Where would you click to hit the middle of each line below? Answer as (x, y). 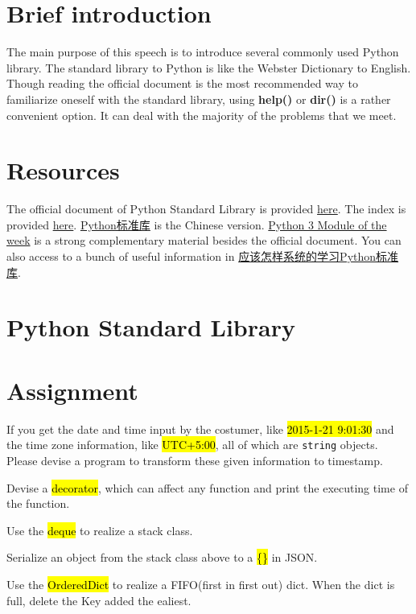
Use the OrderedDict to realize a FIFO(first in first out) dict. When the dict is (201, 584)
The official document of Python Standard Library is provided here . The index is (206, 209)
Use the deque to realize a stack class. (100, 530)
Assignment (72, 390)
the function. (38, 503)
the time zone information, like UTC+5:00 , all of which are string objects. (192, 445)
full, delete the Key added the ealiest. (99, 600)
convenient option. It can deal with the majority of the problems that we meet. (202, 115)
